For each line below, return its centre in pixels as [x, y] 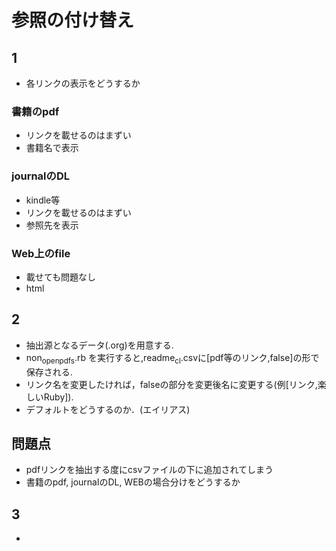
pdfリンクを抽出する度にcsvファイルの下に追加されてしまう [149, 470]
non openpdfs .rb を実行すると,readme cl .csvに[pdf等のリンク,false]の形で [172, 358]
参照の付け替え [73, 20]
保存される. [49, 372]
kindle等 [43, 200]
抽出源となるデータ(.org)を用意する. [99, 345]
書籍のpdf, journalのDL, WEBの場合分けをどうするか [133, 482]
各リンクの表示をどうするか [83, 83]
